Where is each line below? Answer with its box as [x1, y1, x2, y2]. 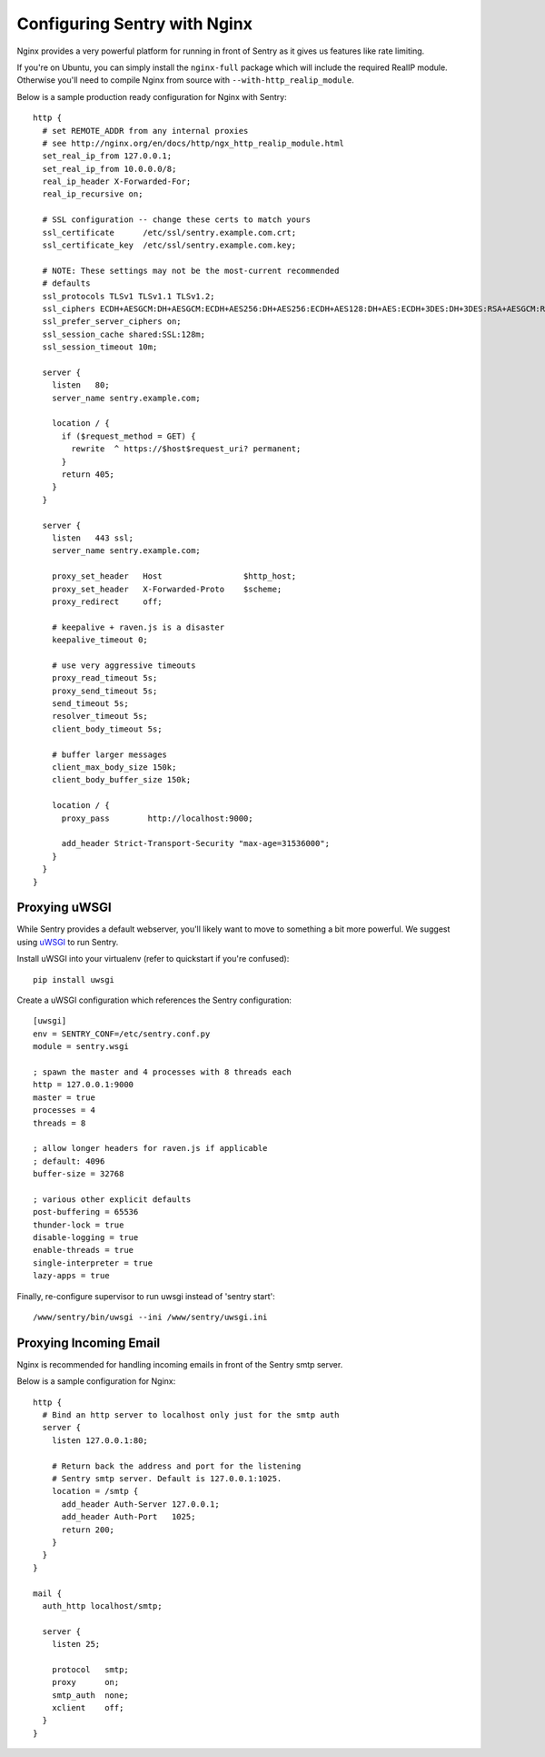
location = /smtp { [51, 1486, 139, 1497]
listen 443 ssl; [51, 533, 134, 543]
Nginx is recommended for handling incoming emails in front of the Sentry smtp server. [16, 1358, 343, 1369]
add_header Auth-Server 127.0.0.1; [61, 1499, 220, 1510]
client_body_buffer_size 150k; [51, 774, 192, 785]
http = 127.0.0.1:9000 [33, 1079, 134, 1090]
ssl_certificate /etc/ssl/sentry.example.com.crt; [42, 227, 297, 237]
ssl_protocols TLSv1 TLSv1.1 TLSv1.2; [42, 291, 215, 301]
